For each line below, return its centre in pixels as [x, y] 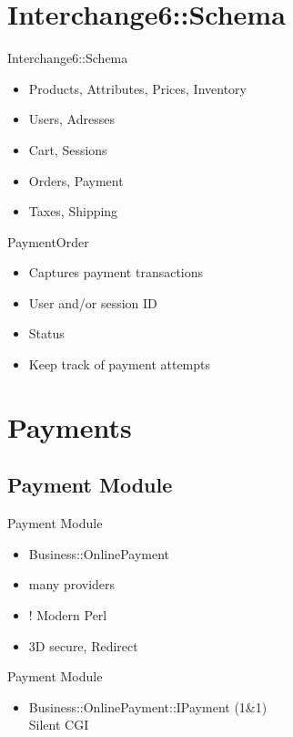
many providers [72, 584]
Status [46, 333]
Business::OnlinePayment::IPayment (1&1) [148, 706]
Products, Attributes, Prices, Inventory [137, 88]
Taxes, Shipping [73, 211]
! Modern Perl [68, 615]
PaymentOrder [48, 241]
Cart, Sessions [68, 149]
